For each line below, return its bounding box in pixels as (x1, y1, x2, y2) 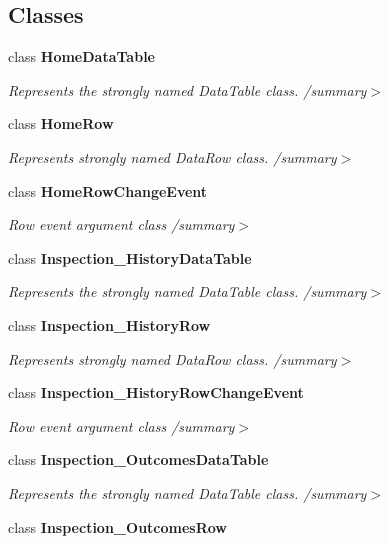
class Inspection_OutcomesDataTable (8, 449, 269, 470)
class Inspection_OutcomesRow (8, 516, 227, 537)
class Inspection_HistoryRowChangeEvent (8, 382, 304, 403)
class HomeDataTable (8, 46, 155, 67)
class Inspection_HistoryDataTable (8, 247, 252, 268)
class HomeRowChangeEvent (8, 180, 208, 201)
